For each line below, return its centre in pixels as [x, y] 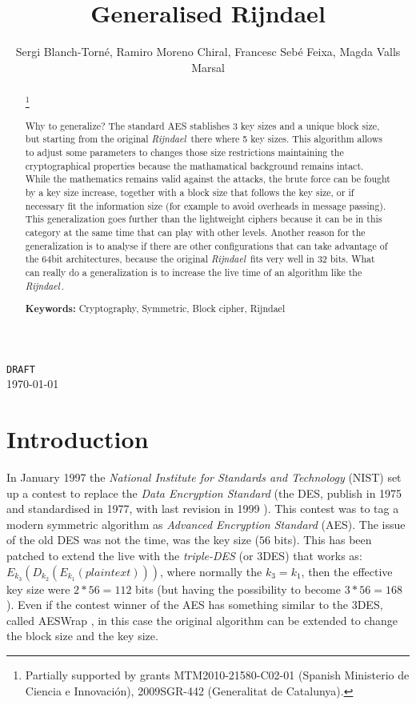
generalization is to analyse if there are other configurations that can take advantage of [206, 245]
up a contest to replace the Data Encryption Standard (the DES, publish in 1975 [204, 493]
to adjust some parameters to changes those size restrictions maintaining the [184, 152]
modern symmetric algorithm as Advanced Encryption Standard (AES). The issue [206, 524]
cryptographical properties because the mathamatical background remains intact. [194, 165]
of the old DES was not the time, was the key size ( [133, 540]
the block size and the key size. [82, 636]
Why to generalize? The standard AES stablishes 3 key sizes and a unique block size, [202, 125]
